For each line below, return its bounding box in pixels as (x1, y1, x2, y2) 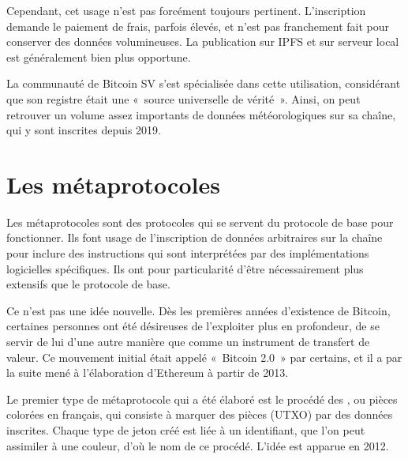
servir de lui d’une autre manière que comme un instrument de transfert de (6, 333, 370, 350)
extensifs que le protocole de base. (6, 276, 170, 292)
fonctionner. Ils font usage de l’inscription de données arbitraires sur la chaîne (6, 229, 383, 246)
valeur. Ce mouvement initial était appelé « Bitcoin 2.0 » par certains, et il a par (6, 348, 402, 365)
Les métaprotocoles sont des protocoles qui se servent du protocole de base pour (6, 213, 394, 230)
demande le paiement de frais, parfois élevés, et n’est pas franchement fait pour (6, 17, 390, 34)
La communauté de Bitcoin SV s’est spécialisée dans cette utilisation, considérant (6, 75, 401, 92)
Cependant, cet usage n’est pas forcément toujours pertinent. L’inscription (6, 2, 366, 18)
